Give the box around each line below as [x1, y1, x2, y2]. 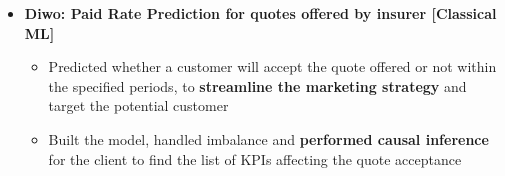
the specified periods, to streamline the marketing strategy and [48, 75, 467, 96]
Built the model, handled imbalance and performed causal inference [48, 128, 489, 149]
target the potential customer [48, 95, 229, 116]
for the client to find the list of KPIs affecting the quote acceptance [48, 148, 462, 169]
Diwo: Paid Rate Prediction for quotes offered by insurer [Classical [24, 3, 497, 23]
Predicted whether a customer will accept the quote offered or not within [48, 56, 497, 77]
